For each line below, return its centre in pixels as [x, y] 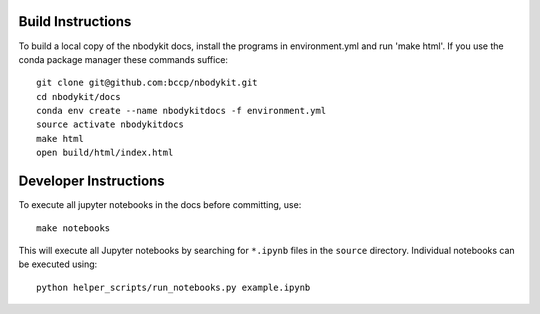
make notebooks [73, 228]
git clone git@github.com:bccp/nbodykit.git [147, 83]
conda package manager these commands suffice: [123, 59]
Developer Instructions [91, 181]
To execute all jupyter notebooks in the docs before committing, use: [160, 205]
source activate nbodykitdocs [110, 124]
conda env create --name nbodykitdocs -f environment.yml [181, 111]
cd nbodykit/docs [78, 96]
